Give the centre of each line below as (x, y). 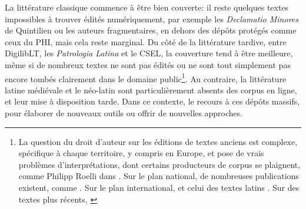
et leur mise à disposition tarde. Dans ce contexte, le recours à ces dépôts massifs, (152, 101)
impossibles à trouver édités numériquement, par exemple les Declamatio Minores (152, 18)
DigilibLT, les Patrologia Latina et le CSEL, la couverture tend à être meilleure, (149, 53)
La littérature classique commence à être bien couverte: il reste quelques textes (147, 7)
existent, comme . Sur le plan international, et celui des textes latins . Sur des (159, 187)
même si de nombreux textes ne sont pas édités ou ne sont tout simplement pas (148, 64)
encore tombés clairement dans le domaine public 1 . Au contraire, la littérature (146, 77)
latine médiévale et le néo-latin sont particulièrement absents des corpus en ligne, (151, 90)
